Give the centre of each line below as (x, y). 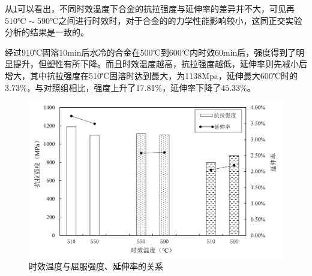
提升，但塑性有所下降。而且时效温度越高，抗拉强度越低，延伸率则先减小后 (160, 64)
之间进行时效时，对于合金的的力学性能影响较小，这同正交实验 (180, 20)
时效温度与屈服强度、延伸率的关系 (96, 266)
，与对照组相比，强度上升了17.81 (91, 87)
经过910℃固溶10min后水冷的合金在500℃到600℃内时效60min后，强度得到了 (151, 52)
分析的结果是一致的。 (47, 32)
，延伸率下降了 (192, 87)
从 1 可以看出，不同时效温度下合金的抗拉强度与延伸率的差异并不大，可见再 (150, 8)
